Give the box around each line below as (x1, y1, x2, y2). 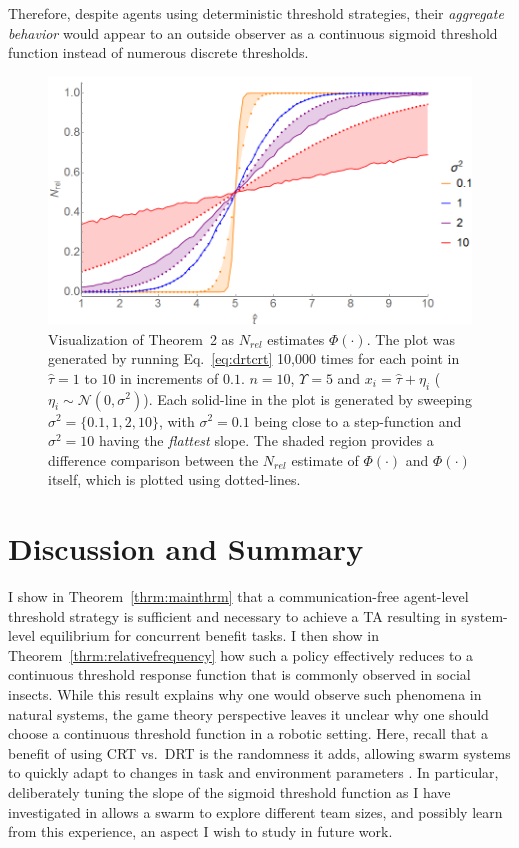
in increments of (120, 367, 219, 388)
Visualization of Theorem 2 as (48, 328, 235, 349)
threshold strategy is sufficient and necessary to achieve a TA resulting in (8, 605, 457, 626)
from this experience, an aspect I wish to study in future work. (8, 821, 393, 842)
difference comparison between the (48, 449, 259, 470)
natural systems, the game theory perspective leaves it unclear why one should (8, 703, 489, 724)
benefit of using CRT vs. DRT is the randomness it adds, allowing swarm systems (8, 742, 511, 763)
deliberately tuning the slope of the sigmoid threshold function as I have (8, 782, 451, 802)
